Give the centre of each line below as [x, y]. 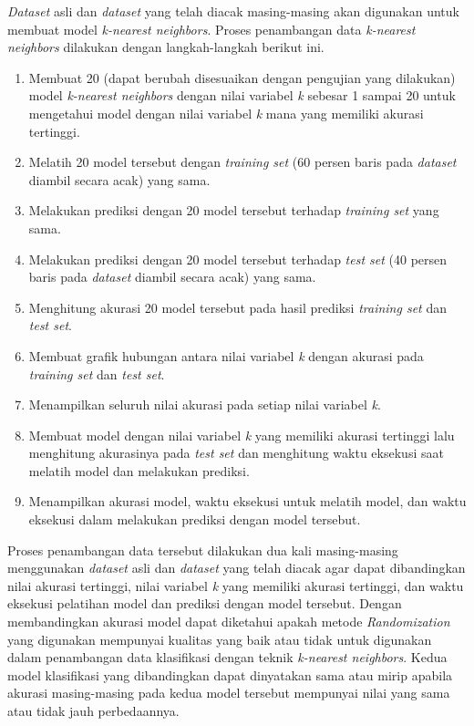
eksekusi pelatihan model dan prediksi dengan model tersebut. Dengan [205, 603]
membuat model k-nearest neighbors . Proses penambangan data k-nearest [211, 29]
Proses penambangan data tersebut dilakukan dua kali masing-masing [203, 550]
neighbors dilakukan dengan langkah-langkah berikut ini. [166, 47]
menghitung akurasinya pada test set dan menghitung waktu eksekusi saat [236, 453]
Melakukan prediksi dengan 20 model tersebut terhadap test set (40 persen [238, 259]
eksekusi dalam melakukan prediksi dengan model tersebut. [195, 519]
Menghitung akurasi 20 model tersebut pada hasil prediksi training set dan [237, 307]
